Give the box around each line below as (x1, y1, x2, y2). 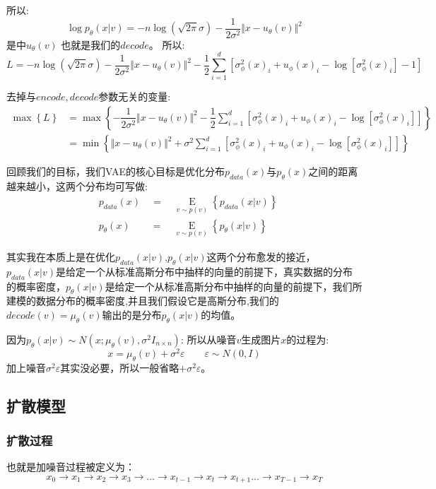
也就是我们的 (61, 37, 121, 52)
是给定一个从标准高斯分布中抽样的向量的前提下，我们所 (105, 278, 363, 293)
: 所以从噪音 (180, 331, 237, 346)
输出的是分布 (102, 307, 162, 322)
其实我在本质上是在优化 (6, 249, 115, 264)
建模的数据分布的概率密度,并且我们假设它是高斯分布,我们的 (6, 293, 279, 308)
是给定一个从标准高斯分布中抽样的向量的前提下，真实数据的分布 (56, 264, 353, 278)
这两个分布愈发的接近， (206, 249, 316, 264)
